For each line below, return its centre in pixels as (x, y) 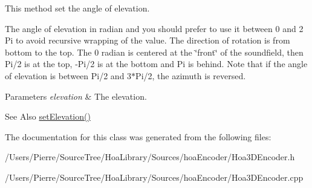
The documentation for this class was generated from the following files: (138, 136)
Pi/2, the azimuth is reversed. (191, 75)
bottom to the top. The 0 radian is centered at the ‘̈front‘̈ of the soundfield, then (154, 52)
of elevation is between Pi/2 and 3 (68, 75)
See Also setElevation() (48, 116)
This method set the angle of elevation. (77, 8)
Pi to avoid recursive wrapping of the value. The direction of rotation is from (148, 40)
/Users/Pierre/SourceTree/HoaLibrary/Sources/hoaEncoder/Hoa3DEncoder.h (150, 157)
